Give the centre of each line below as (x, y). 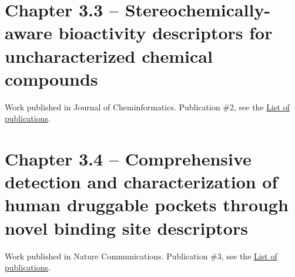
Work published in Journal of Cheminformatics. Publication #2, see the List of (147, 107)
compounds (51, 78)
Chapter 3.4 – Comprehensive (128, 159)
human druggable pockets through (147, 205)
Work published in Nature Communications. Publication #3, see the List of (141, 256)
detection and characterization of (141, 182)
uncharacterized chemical (109, 55)
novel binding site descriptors (126, 227)
